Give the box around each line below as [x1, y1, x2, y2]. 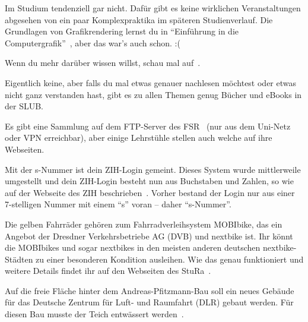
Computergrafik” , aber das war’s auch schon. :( [5, 36, 180, 49]
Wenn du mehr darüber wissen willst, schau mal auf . [5, 56, 201, 69]
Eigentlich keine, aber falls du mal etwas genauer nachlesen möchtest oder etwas [5, 76, 297, 89]
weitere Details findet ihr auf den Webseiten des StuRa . [5, 264, 211, 277]
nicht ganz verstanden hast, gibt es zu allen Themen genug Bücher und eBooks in [5, 88, 302, 100]
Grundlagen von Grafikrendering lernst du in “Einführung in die [5, 25, 239, 37]
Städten [5, 252, 33, 265]
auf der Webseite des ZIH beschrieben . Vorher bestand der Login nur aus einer [5, 186, 295, 198]
